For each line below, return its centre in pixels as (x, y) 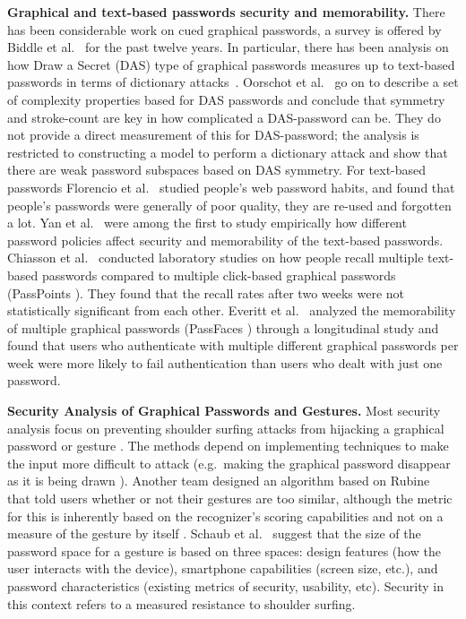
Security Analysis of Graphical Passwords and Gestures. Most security (224, 411)
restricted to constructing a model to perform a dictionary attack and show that (228, 152)
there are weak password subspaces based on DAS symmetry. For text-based (217, 170)
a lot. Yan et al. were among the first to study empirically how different (207, 223)
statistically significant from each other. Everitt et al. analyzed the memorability (232, 310)
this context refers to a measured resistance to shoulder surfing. (181, 603)
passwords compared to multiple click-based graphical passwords (219, 275)
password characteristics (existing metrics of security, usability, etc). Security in (225, 586)
